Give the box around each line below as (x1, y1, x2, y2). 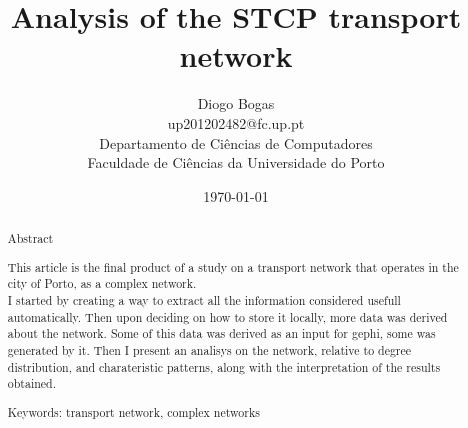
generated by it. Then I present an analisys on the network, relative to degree (7, 341, 412, 358)
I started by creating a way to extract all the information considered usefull (7, 291, 401, 308)
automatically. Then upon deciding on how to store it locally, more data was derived (7, 308, 448, 325)
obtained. (7, 375, 57, 392)
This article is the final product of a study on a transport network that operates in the (7, 258, 459, 275)
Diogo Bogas (197, 93, 275, 114)
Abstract (7, 230, 54, 247)
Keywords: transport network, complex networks (7, 403, 260, 420)
